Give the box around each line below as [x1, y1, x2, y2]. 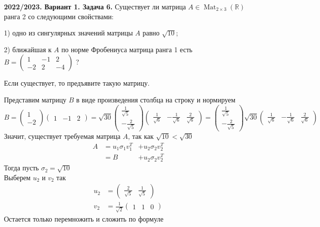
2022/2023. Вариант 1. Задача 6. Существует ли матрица [4, 1, 186, 11]
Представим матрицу [4, 94, 67, 104]
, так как [128, 131, 154, 141]
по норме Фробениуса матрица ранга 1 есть [61, 44, 193, 54]
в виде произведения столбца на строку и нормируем [76, 94, 236, 104]
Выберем [4, 172, 31, 182]
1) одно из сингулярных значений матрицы [4, 28, 133, 38]
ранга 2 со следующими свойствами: [4, 11, 114, 21]
